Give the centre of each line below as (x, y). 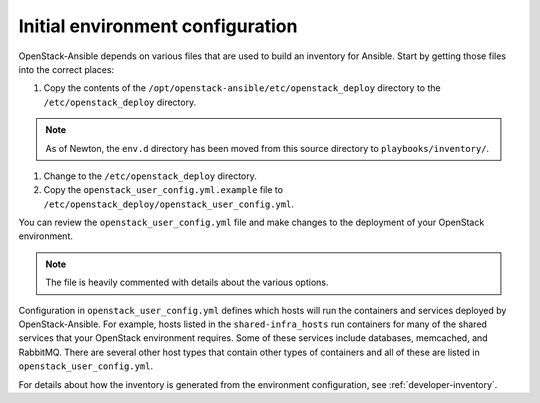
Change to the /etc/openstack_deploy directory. (150, 176)
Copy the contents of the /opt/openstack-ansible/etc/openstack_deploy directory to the (242, 88)
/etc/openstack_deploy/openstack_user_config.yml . (169, 204)
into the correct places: (66, 69)
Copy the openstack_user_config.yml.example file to (163, 190)
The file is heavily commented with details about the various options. (187, 282)
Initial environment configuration (158, 26)
